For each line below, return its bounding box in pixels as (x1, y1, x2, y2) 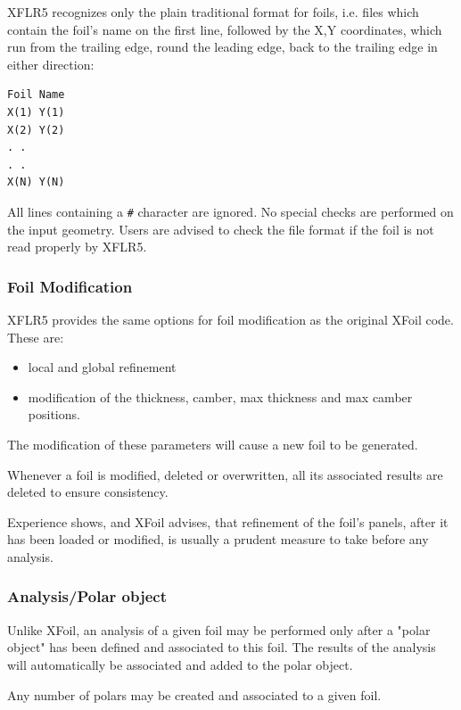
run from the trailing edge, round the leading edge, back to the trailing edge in (7, 37, 438, 56)
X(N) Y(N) (7, 176, 65, 189)
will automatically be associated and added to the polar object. (7, 655, 353, 673)
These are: (7, 327, 64, 346)
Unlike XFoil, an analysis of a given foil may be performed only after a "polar (7, 620, 431, 639)
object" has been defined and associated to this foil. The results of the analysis (7, 638, 436, 656)
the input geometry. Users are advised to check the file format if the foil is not (7, 219, 434, 238)
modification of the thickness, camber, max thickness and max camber (28, 387, 413, 406)
